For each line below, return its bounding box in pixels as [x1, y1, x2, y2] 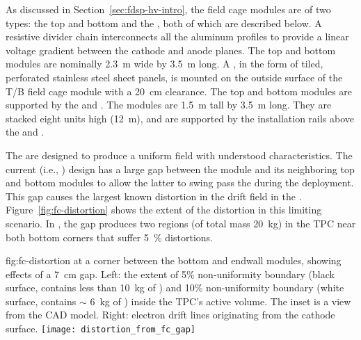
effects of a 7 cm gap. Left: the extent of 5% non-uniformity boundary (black [6, 266, 335, 281]
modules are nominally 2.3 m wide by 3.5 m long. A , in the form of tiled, [6, 56, 323, 71]
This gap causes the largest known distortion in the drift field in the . [6, 188, 302, 203]
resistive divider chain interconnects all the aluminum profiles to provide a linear [6, 29, 349, 44]
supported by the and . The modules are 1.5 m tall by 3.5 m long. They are [6, 97, 332, 112]
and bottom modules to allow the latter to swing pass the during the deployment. [6, 175, 354, 190]
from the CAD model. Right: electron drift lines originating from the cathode [6, 307, 335, 322]
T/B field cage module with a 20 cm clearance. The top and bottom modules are [6, 83, 353, 98]
